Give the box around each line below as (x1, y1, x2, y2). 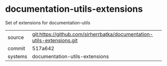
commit (7, 45, 25, 52)
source (7, 33, 24, 40)
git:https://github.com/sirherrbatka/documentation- (32, 31, 153, 37)
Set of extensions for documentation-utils (5, 20, 90, 26)
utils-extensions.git (32, 37, 78, 44)
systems (7, 53, 27, 60)
